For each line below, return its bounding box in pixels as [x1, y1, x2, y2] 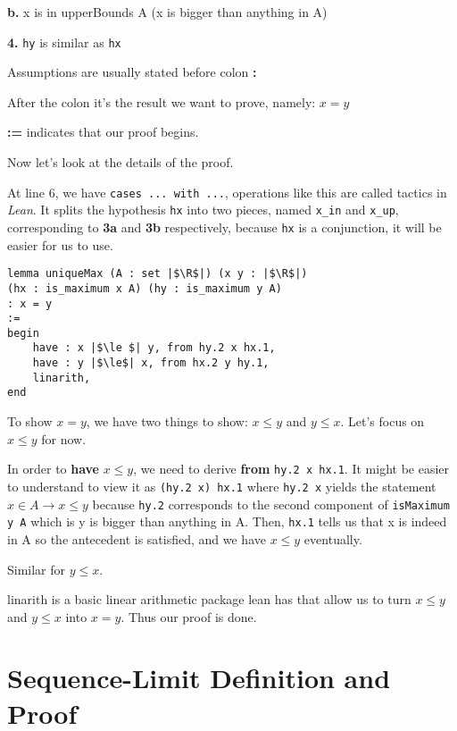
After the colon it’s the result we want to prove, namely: [7, 92, 316, 111]
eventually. [303, 529, 362, 548]
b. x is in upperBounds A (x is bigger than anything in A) [7, 3, 328, 21]
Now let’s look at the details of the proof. [7, 153, 234, 172]
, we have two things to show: [86, 412, 248, 431]
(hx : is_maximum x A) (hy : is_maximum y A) [7, 281, 282, 295]
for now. [41, 429, 87, 448]
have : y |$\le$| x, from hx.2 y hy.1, [32, 357, 270, 370]
